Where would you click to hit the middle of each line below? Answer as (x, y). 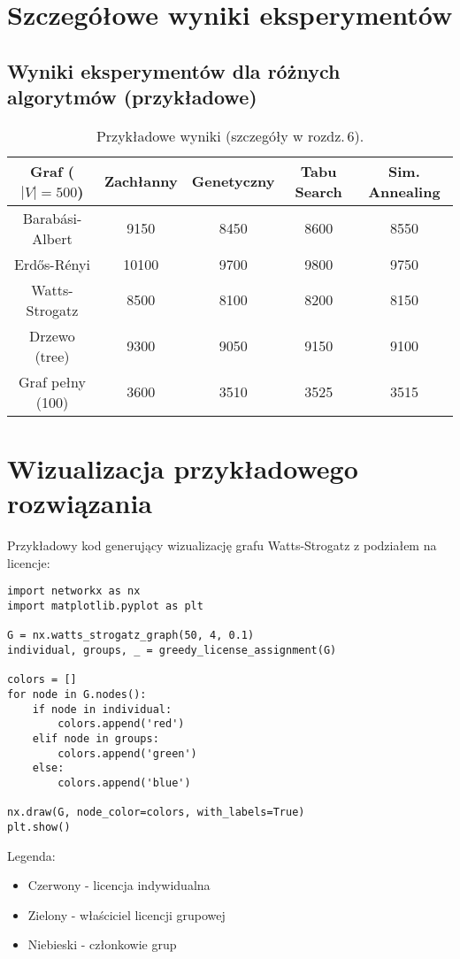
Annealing (404, 191)
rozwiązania (80, 503)
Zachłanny (141, 181)
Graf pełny (52, 381)
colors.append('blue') (124, 783)
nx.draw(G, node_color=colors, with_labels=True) (156, 813)
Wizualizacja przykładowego (183, 468)
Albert (52, 238)
